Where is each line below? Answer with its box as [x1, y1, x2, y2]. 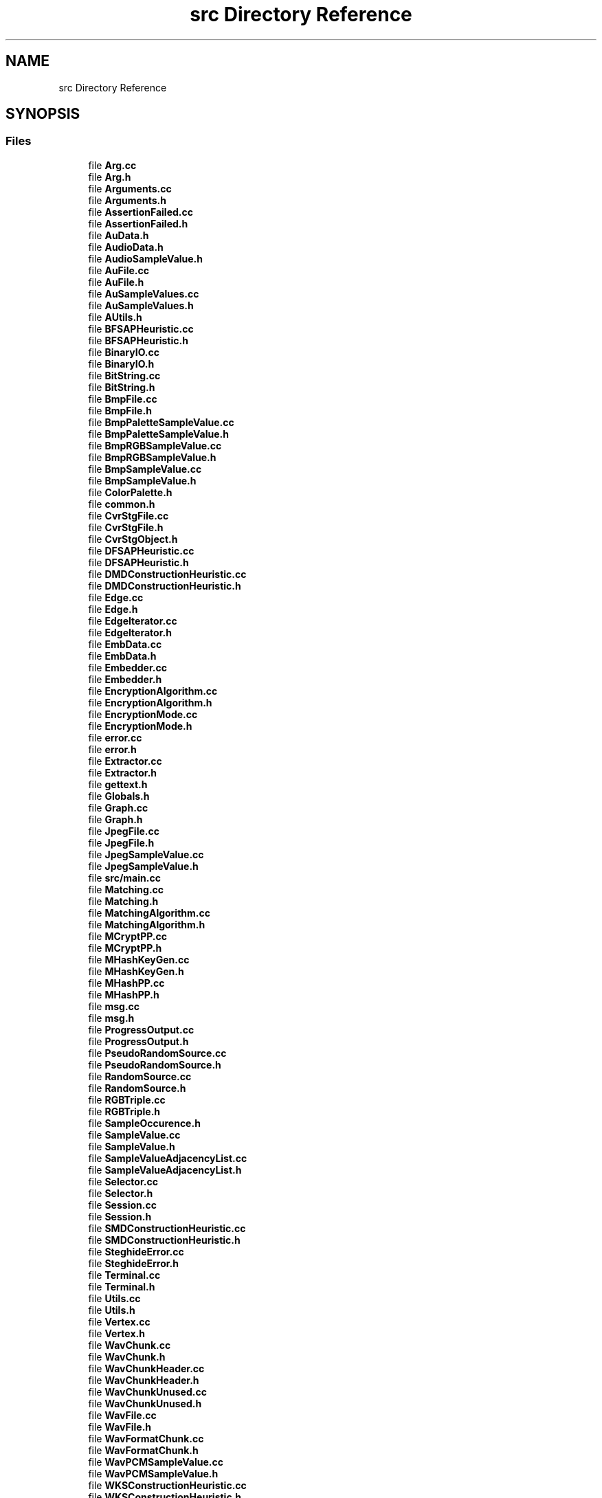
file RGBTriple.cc [88, 1093, 166, 1106]
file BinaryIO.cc [88, 346, 159, 358]
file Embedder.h [88, 673, 162, 685]
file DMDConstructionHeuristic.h [88, 579, 241, 592]
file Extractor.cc [88, 754, 162, 767]
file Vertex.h [88, 1327, 145, 1339]
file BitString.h [88, 381, 155, 393]
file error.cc [88, 731, 142, 744]
